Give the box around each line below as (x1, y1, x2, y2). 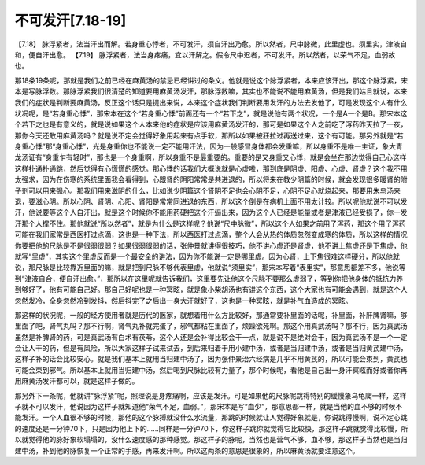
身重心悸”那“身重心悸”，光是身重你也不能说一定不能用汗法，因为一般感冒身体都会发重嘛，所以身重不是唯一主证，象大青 (14, 142, 403, 151)
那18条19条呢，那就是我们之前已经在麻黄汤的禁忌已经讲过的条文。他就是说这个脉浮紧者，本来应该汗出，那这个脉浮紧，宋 (14, 76, 408, 85)
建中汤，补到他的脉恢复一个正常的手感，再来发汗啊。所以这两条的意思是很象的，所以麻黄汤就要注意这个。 (14, 445, 360, 456)
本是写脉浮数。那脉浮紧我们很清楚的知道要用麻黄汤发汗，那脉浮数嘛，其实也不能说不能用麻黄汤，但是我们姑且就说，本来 (14, 87, 408, 96)
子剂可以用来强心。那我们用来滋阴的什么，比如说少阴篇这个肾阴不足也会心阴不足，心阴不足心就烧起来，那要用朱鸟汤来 (14, 186, 401, 195)
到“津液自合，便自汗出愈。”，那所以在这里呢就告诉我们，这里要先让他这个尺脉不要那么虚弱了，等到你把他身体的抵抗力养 (14, 274, 404, 283)
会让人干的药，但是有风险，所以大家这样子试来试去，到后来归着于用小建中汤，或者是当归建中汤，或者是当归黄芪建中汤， (14, 343, 408, 353)
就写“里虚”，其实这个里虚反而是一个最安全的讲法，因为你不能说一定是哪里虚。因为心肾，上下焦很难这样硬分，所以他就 (14, 252, 401, 261)
